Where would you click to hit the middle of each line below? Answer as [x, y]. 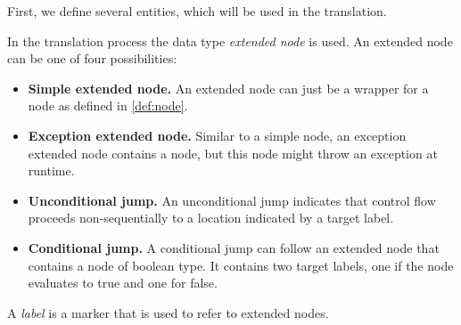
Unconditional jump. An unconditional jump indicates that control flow [232, 200]
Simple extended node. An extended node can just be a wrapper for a [228, 88]
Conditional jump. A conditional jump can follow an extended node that [234, 247]
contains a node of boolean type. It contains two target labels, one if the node [241, 265]
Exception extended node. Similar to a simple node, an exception [217, 135]
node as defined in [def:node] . [108, 106]
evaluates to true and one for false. [123, 283]
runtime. [51, 171]
